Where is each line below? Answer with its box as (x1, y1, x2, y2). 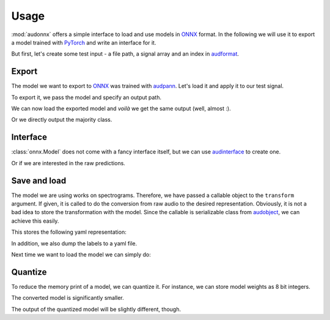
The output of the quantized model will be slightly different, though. (11, 305, 182, 313)
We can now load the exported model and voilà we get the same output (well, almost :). (11, 105, 232, 113)
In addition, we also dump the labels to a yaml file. (11, 239, 137, 247)
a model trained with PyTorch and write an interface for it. (11, 39, 156, 46)
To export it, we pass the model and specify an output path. (11, 94, 162, 101)
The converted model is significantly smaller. (11, 294, 125, 302)
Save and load (11, 175, 67, 186)
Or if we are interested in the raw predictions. (11, 159, 125, 166)
